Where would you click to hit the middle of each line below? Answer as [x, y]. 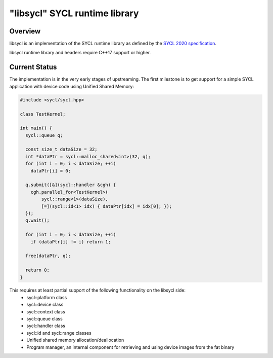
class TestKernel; [43, 114]
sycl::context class [46, 311]
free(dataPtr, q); [48, 256]
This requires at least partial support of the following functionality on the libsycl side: [97, 290]
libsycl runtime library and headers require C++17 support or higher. [80, 53]
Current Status [33, 67]
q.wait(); [38, 220]
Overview [25, 31]
